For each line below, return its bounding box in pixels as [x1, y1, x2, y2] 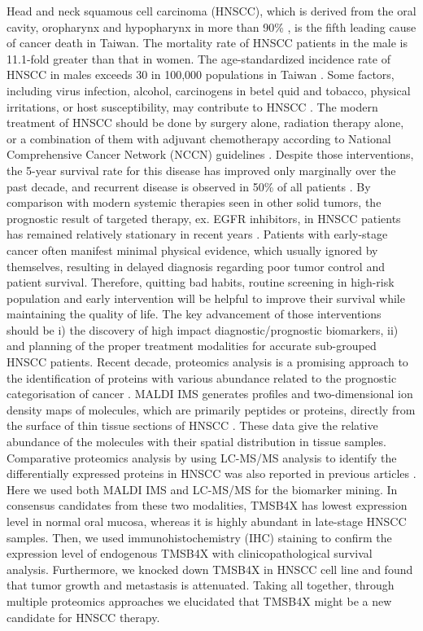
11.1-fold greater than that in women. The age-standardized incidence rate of [7, 50, 390, 67]
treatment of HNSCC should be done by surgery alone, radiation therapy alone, [7, 114, 404, 131]
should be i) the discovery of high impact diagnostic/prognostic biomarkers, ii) [7, 321, 399, 338]
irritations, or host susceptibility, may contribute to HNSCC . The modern [7, 98, 378, 115]
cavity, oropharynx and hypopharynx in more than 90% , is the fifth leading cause [7, 18, 416, 35]
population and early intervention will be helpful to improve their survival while [7, 289, 405, 306]
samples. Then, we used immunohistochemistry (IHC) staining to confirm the [7, 528, 392, 546]
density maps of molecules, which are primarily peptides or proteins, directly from [7, 401, 416, 418]
